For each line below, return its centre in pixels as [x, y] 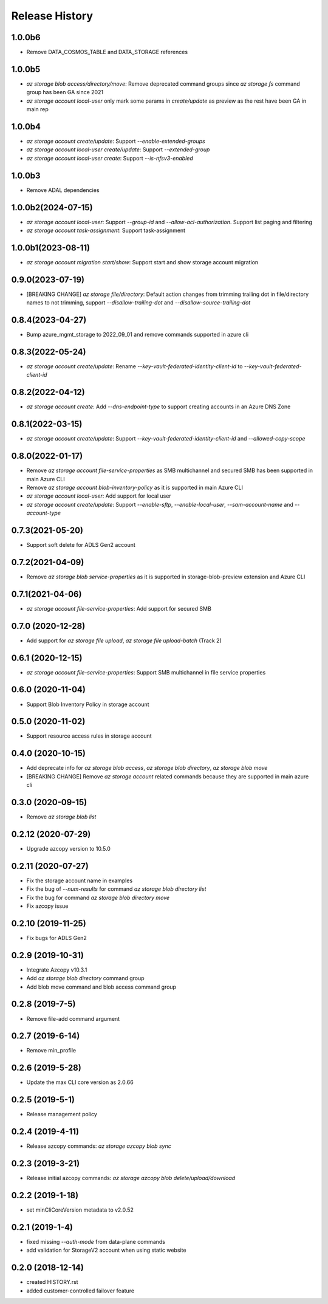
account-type [43, 513]
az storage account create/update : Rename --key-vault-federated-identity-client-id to [135, 366]
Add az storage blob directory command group [86, 978]
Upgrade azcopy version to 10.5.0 [68, 848]
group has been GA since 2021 [65, 92]
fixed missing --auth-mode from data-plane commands [96, 1241]
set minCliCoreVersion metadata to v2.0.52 [80, 1210]
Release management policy [62, 1114]
